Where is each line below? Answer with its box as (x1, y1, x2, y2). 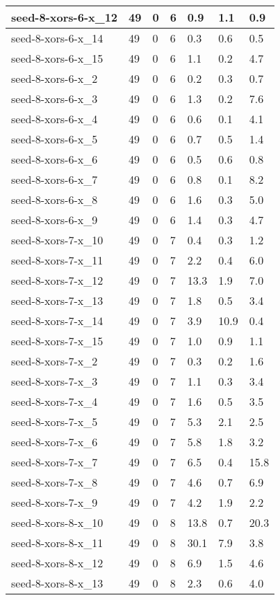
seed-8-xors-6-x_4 (11, 111, 98, 127)
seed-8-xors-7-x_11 (11, 252, 104, 268)
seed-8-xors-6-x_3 (11, 90, 98, 106)
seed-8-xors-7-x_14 (11, 313, 104, 329)
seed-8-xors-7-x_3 (11, 373, 98, 389)
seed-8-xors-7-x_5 (11, 413, 98, 429)
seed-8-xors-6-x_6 (11, 151, 98, 167)
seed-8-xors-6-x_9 (11, 212, 98, 228)
